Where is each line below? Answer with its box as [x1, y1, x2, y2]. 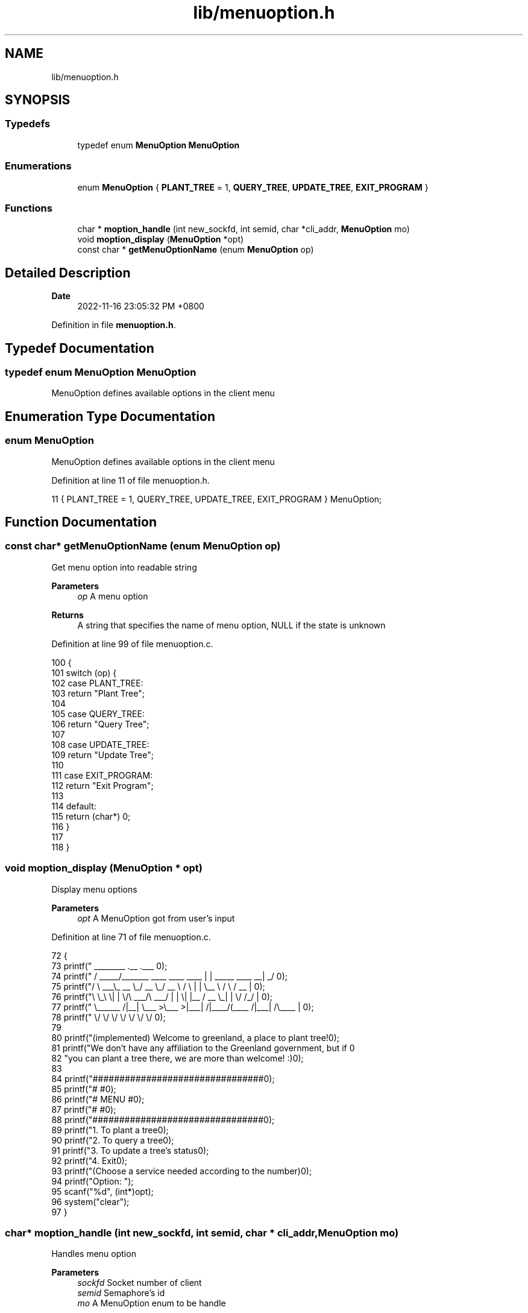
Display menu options [51, 884, 137, 894]
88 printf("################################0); [51, 1114, 275, 1125]
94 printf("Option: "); [51, 1175, 134, 1186]
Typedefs [5, 118, 51, 130]
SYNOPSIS [5, 92, 71, 108]
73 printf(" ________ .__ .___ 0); [51, 960, 168, 971]
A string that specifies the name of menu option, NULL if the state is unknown [77, 619, 386, 630]
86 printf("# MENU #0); [51, 1093, 145, 1104]
